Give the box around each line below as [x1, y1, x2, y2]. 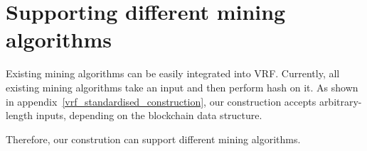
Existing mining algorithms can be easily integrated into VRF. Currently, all [6, 66, 340, 81]
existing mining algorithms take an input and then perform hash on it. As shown [6, 79, 358, 94]
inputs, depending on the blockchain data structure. [36, 108, 262, 123]
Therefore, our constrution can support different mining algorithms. [6, 131, 301, 146]
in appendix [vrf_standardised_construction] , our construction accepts [6, 94, 317, 108]
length [6, 108, 33, 123]
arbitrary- [319, 94, 362, 108]
